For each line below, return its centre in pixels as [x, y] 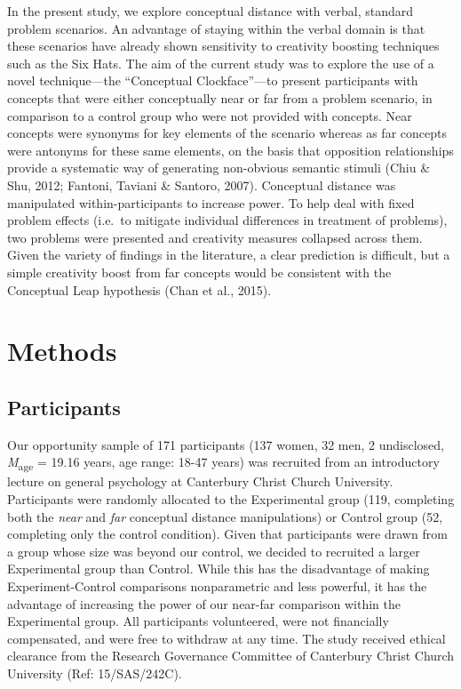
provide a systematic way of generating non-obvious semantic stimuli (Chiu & [219, 168]
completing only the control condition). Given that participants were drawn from [227, 534]
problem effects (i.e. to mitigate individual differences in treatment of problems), [227, 220]
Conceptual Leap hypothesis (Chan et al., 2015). [139, 289]
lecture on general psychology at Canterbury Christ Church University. [200, 481]
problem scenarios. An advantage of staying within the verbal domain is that [216, 28]
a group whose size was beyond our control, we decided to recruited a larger [214, 551]
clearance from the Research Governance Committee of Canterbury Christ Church [231, 656]
